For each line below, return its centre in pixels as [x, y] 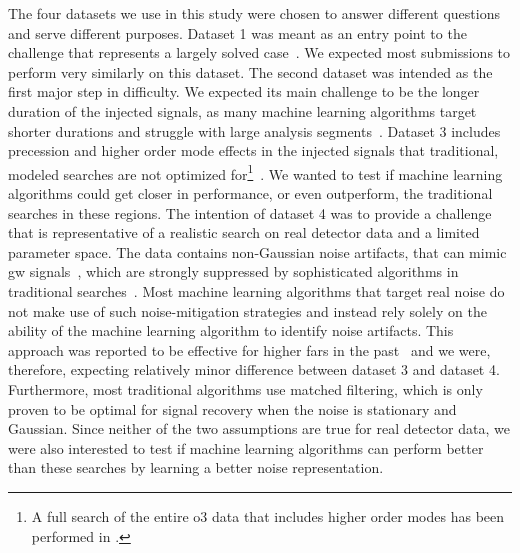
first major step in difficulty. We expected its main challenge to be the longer [244, 91]
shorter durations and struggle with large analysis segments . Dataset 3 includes [254, 130]
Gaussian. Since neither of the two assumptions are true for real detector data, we [259, 428]
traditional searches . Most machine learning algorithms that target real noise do [256, 290]
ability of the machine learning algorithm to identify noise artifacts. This [231, 330]
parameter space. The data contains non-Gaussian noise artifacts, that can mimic [257, 251]
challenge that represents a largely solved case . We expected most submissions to [259, 52]
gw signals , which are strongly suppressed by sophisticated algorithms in [233, 271]
